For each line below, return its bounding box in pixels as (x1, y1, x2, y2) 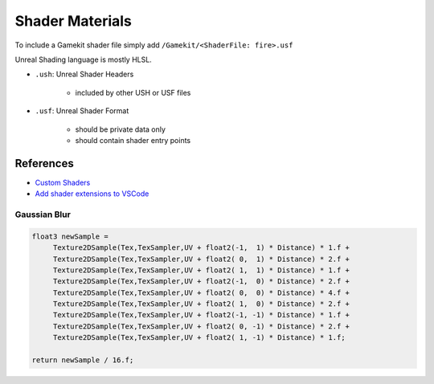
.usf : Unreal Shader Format (35, 106, 129, 116)
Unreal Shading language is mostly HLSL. (14, 55, 152, 64)
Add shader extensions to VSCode (35, 189, 149, 198)
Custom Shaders (35, 178, 91, 187)
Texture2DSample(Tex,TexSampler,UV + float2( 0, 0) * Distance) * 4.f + (52, 288, 350, 297)
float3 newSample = (31, 231, 108, 241)
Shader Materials (14, 12, 133, 30)
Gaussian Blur (14, 209, 72, 220)
